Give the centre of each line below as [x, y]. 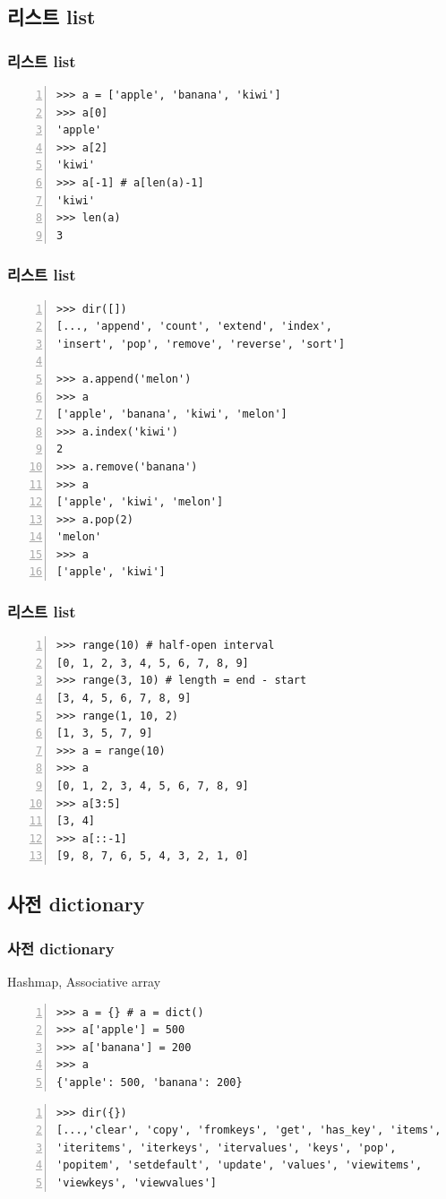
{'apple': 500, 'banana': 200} [150, 1082]
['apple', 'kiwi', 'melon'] [140, 502]
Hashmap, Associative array [84, 981]
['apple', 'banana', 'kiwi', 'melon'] [172, 414]
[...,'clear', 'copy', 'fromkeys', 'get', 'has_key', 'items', [249, 1130]
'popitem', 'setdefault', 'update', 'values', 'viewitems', [240, 1165]
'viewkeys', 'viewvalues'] [137, 1182]
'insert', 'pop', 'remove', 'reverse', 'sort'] [201, 344]
